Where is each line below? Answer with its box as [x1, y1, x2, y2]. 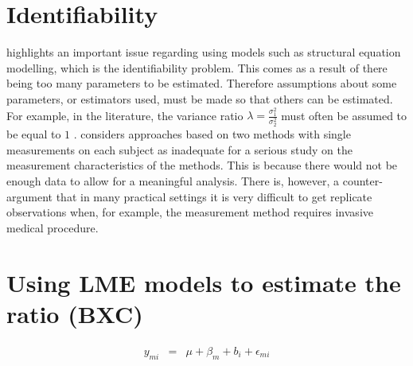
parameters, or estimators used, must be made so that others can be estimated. [6, 90, 393, 107]
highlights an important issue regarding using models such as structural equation [6, 44, 401, 60]
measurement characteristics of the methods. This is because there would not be [6, 157, 398, 173]
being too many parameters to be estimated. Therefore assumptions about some [6, 75, 397, 91]
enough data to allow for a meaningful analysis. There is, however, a [6, 173, 340, 189]
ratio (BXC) [6, 297, 143, 329]
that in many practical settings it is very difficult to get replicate [56, 188, 372, 204]
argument [6, 188, 53, 204]
